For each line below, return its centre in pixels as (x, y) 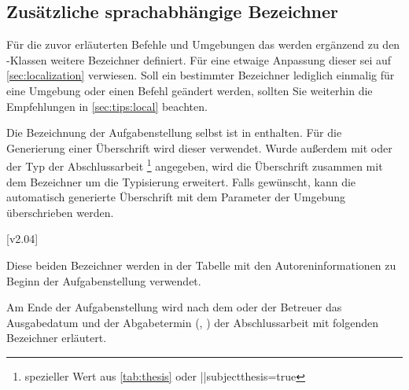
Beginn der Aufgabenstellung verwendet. (104, 280)
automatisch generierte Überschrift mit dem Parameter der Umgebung (176, 197)
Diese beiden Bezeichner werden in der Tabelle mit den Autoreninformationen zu (201, 265)
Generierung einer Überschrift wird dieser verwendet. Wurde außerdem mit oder (199, 147)
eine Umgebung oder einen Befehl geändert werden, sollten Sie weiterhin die (190, 90)
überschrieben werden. (60, 212)
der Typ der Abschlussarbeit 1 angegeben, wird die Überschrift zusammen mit (195, 165)
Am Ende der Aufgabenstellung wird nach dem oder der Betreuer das (174, 307)
